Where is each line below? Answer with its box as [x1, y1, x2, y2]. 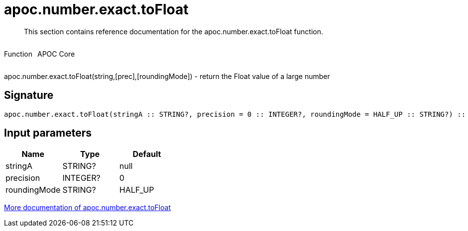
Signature [4, 89, 54, 102]
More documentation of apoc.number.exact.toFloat [4, 203, 171, 212]
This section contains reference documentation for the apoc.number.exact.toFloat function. [24, 27, 323, 36]
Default [132, 149, 161, 159]
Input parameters [4, 127, 92, 140]
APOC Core [37, 49, 75, 58]
